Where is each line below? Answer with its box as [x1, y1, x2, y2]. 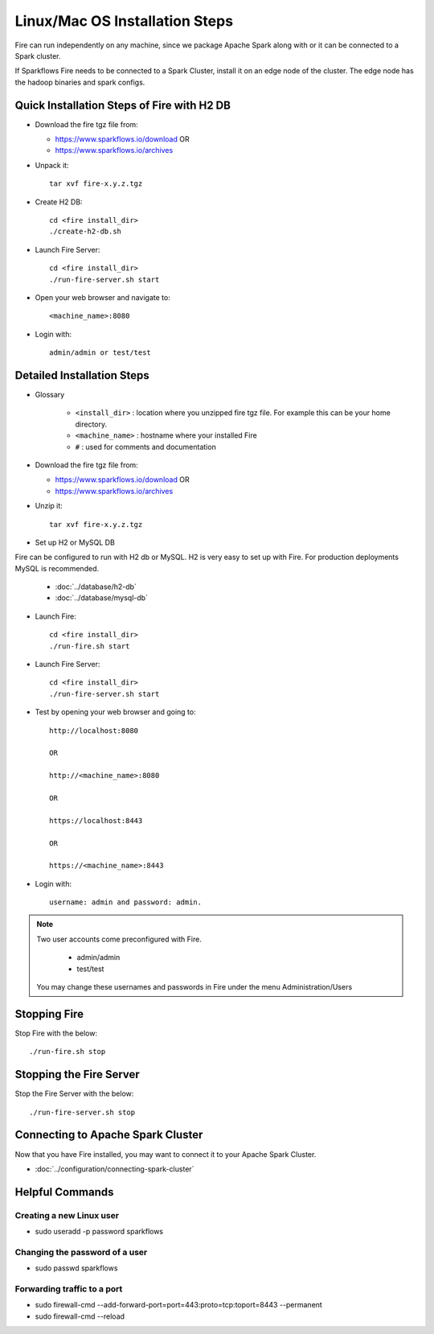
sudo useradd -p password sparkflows [35, 1227, 164, 1237]
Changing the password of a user [14, 1246, 148, 1258]
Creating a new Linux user [14, 1209, 120, 1221]
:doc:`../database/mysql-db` [55, 593, 149, 603]
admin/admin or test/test [49, 348, 152, 357]
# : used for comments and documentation [75, 442, 216, 451]
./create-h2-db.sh [49, 227, 122, 237]
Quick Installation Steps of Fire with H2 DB [14, 98, 231, 112]
